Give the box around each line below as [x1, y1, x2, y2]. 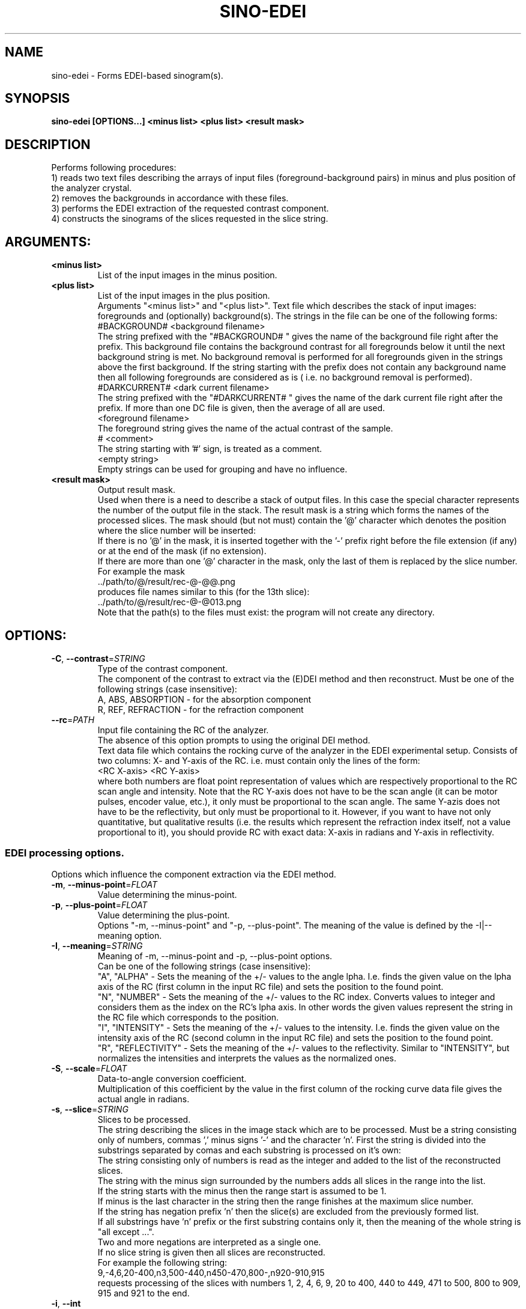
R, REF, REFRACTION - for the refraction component [97, 704, 304, 715]
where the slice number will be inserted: [97, 525, 256, 536]
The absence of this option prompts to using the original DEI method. [97, 734, 370, 745]
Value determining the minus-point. [97, 889, 237, 900]
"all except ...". [97, 1226, 154, 1237]
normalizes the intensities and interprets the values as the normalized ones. [97, 1052, 396, 1063]
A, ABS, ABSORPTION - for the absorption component [97, 694, 312, 704]
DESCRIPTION [5, 136, 91, 152]
